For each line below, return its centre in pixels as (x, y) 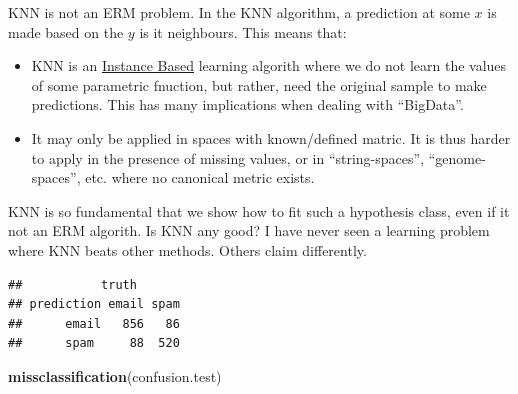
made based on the (66, 31)
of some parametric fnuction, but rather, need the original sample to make (259, 84)
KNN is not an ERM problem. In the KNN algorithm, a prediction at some (239, 12)
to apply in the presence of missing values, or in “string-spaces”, (228, 157)
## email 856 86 (94, 323)
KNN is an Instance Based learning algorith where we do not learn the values (269, 65)
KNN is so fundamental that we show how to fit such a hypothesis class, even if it (259, 210)
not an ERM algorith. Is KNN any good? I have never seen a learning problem (249, 230)
